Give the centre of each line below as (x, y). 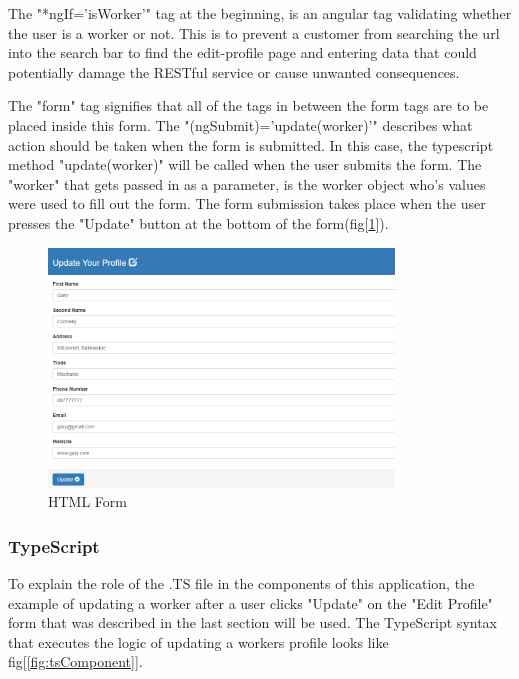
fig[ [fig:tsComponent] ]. (75, 661)
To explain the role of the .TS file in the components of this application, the (241, 582)
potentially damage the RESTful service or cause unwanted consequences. (234, 71)
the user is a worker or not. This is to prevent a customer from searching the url (254, 32)
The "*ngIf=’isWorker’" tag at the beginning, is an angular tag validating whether (260, 13)
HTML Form (87, 501)
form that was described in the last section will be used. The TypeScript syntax (253, 622)
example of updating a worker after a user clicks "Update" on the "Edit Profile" (250, 602)
